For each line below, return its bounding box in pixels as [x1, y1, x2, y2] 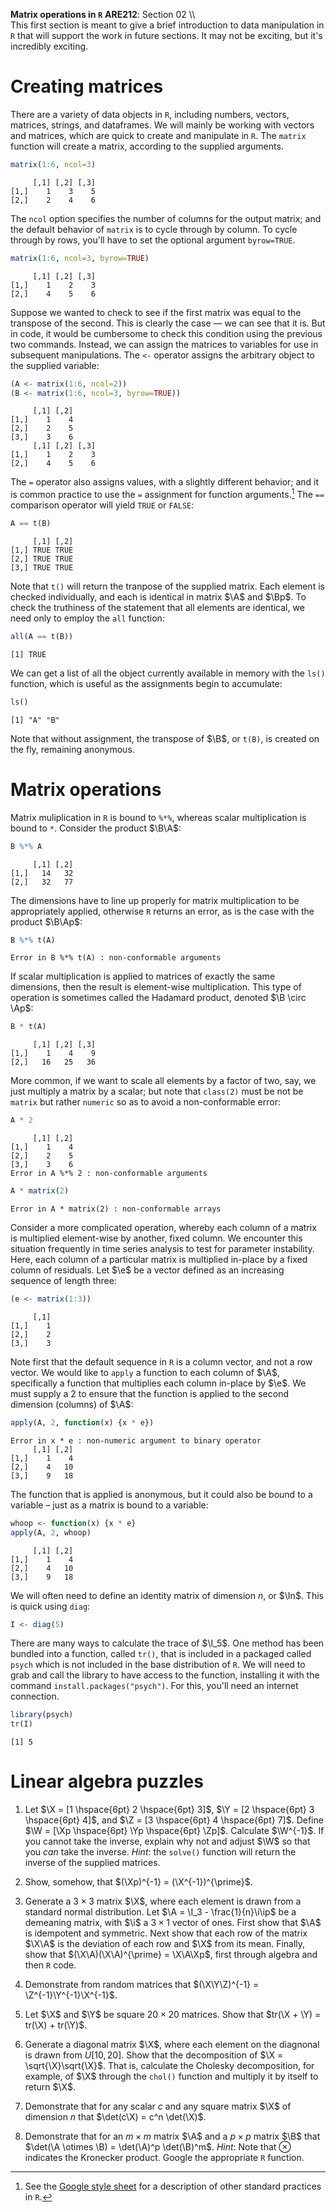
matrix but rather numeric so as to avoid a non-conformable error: [10, 1096, 281, 1108]
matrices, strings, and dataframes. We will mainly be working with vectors [10, 119, 315, 131]
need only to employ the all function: [10, 612, 165, 624]
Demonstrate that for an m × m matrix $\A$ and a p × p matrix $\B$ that [24, 2130, 321, 2143]
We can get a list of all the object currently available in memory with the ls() [10, 667, 326, 679]
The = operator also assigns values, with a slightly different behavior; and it [10, 476, 320, 488]
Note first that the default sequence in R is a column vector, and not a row [10, 1355, 313, 1368]
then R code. [24, 1959, 77, 1971]
